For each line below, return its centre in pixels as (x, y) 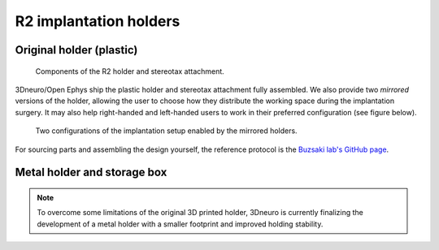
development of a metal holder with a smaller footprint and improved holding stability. (180, 224)
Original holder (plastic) (76, 50)
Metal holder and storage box (91, 172)
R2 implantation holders (98, 21)
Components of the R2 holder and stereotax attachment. (130, 71)
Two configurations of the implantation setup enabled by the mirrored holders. (166, 131)
